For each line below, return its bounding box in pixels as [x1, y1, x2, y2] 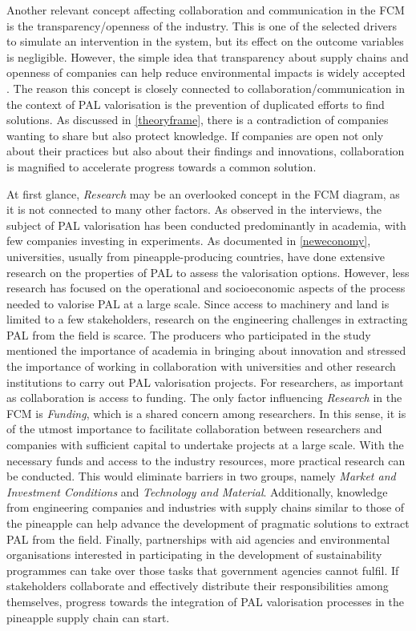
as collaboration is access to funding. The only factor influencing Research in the [6, 389, 402, 406]
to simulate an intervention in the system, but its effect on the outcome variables [6, 33, 404, 50]
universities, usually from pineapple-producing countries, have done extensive [6, 247, 385, 264]
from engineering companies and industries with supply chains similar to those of [6, 499, 405, 516]
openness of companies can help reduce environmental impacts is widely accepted [6, 64, 406, 81]
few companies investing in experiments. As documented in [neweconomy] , [6, 232, 371, 249]
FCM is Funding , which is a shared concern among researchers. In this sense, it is [6, 404, 406, 421]
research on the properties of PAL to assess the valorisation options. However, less [6, 263, 410, 280]
